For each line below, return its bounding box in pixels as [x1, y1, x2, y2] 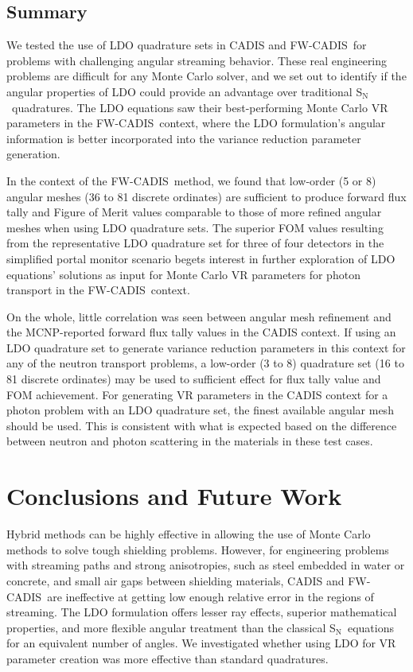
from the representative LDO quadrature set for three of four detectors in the [6, 235, 384, 251]
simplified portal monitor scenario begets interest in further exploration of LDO [6, 250, 395, 266]
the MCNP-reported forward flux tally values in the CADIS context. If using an [6, 324, 396, 340]
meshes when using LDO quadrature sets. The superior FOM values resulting [6, 219, 384, 235]
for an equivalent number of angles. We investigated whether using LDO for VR [6, 635, 396, 651]
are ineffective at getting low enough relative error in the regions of [47, 588, 374, 604]
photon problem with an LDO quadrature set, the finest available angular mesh [6, 402, 394, 418]
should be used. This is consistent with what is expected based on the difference [6, 417, 397, 433]
